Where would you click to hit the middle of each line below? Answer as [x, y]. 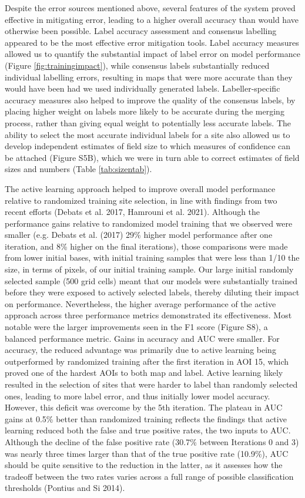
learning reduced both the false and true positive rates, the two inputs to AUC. [148, 430]
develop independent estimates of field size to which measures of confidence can [148, 146]
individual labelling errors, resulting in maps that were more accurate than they [149, 77]
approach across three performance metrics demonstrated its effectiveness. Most [148, 315]
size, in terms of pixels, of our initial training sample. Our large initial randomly [149, 269]
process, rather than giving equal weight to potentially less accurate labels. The [148, 122]
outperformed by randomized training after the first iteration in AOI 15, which [147, 361]
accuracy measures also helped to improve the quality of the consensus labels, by [150, 100]
